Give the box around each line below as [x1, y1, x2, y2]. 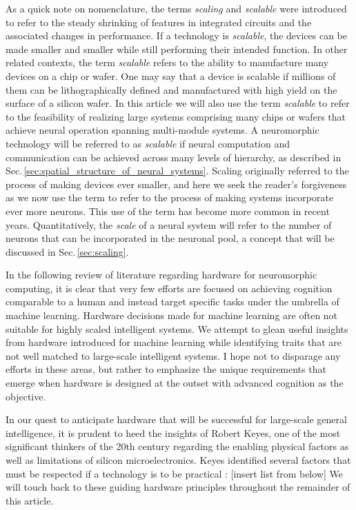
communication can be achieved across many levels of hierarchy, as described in [6, 150, 342, 164]
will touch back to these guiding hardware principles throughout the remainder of [6, 480, 350, 494]
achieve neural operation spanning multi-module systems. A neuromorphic [6, 123, 319, 137]
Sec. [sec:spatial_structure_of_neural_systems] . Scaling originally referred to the [6, 163, 349, 178]
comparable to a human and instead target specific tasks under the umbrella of [6, 294, 339, 309]
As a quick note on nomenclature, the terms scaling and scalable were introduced [6, 1, 347, 15]
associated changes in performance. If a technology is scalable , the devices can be [6, 28, 348, 43]
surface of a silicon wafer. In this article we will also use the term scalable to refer [6, 96, 350, 110]
